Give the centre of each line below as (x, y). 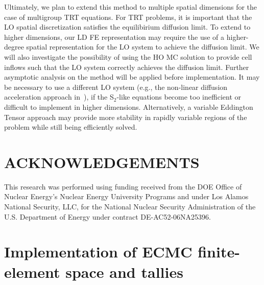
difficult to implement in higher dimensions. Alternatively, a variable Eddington (129, 106)
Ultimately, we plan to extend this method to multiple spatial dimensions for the (131, 7)
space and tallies (124, 271)
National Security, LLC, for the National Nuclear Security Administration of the (130, 207)
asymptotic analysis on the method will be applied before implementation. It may (132, 77)
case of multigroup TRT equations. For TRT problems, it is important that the (128, 17)
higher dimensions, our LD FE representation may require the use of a (114, 37)
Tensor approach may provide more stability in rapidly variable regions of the (126, 117)
